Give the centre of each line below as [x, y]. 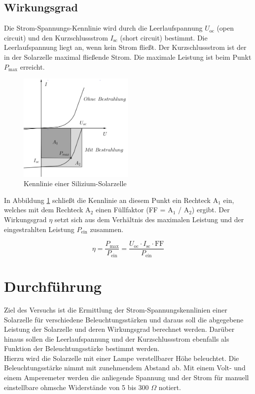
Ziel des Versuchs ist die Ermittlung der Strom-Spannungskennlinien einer [116, 309]
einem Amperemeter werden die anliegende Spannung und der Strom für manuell [127, 377]
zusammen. [107, 229]
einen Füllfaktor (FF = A [134, 210]
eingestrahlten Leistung [39, 229]
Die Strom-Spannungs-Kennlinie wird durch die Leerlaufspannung [103, 28]
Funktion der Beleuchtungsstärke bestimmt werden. [82, 348]
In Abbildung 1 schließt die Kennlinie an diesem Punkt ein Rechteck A [111, 200]
